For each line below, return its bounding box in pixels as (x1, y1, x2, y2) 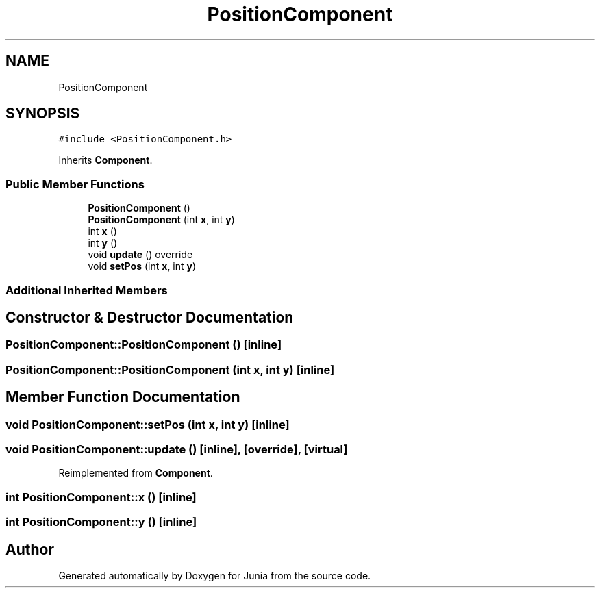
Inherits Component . (58, 154, 153, 166)
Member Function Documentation (5, 388, 240, 406)
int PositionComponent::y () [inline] (5, 515, 197, 529)
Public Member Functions (5, 177, 145, 191)
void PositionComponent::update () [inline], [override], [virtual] (5, 442, 348, 456)
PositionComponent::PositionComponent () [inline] (5, 338, 282, 352)
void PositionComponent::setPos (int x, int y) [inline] (5, 417, 290, 431)
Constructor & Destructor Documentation (5, 308, 294, 326)
